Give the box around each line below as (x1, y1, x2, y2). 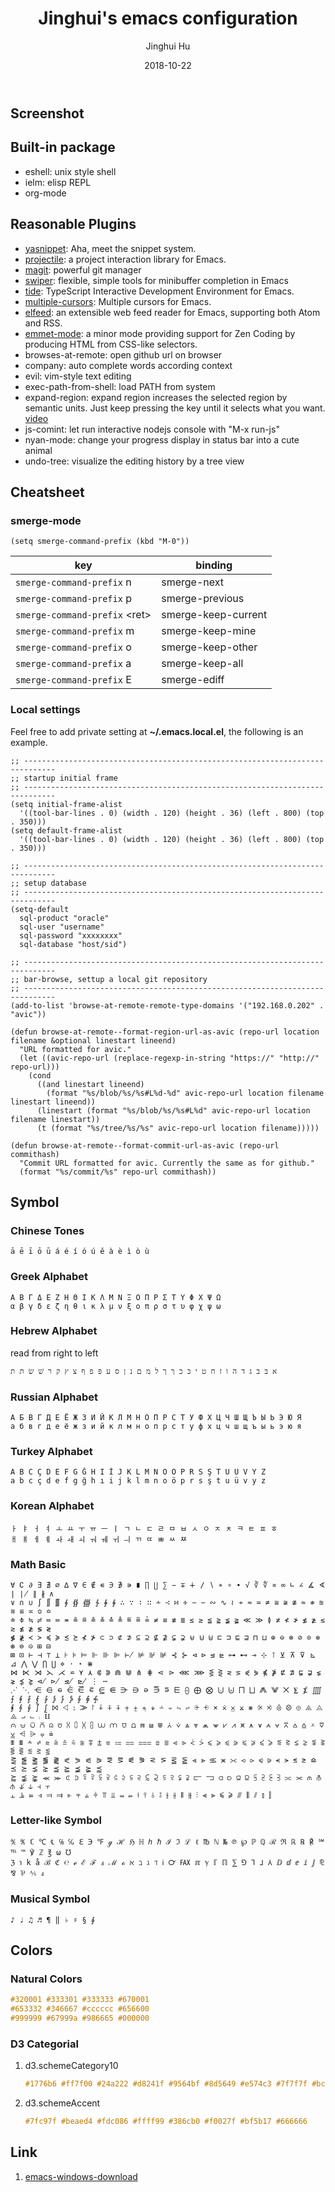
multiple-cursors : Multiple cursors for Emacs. (24, 295, 212, 307)
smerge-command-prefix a (15, 657, 132, 671)
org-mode (24, 187, 67, 199)
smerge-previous (161, 592, 245, 606)
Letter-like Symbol (10, 1813, 102, 1827)
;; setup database (10, 878, 87, 888)
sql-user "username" (19, 922, 105, 932)
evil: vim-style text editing (24, 370, 132, 382)
